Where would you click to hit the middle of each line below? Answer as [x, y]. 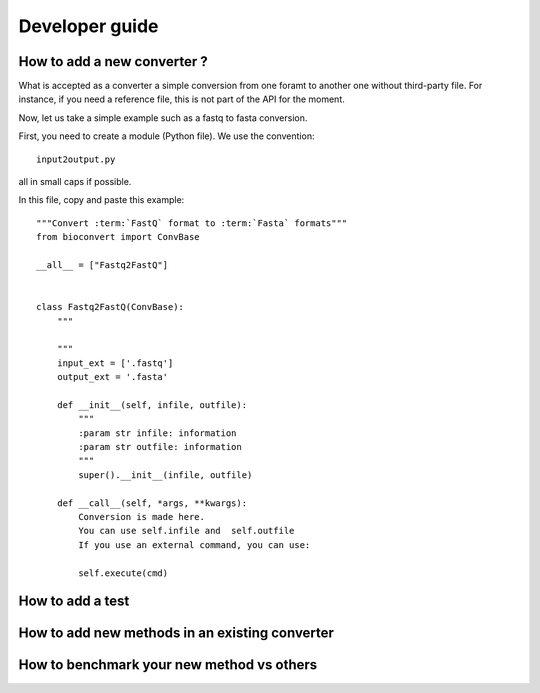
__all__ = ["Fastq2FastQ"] [102, 264]
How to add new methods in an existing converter [176, 633]
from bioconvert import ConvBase [118, 237]
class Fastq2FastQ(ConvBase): [110, 307]
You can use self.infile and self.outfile [186, 531]
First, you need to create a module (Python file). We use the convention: [166, 136]
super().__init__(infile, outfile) [165, 474]
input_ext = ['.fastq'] [115, 363]
